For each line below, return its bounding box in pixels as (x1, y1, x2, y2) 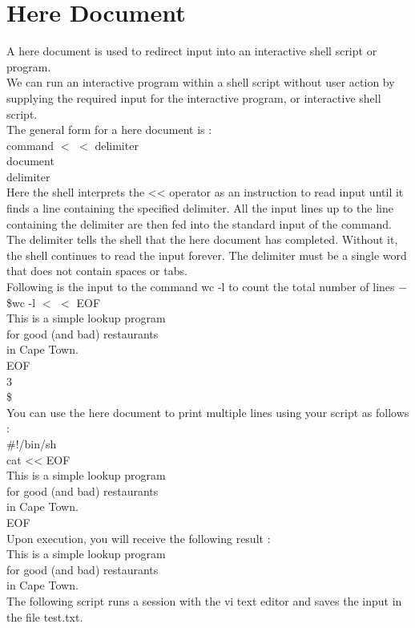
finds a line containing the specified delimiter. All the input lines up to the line (6, 200, 393, 217)
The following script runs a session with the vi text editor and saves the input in (6, 592, 402, 609)
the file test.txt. (6, 608, 83, 625)
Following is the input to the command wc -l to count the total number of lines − (6, 278, 408, 295)
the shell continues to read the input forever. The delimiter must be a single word (6, 246, 407, 263)
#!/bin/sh (6, 435, 57, 452)
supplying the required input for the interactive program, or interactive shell (6, 89, 381, 106)
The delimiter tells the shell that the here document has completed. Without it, (6, 231, 398, 248)
